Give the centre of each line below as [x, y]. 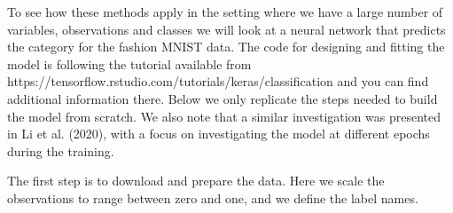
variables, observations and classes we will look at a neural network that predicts [226, 29]
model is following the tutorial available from [129, 63]
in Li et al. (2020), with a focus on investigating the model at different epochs [219, 134]
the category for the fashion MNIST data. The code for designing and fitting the [226, 47]
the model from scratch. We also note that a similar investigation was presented [224, 116]
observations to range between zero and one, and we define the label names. [213, 197]
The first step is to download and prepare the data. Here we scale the [196, 181]
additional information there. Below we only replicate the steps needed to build [223, 98]
